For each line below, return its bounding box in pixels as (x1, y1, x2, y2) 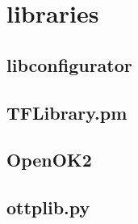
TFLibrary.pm (6, 99, 128, 125)
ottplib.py (6, 195, 90, 220)
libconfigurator (6, 52, 132, 77)
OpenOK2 (6, 147, 92, 172)
